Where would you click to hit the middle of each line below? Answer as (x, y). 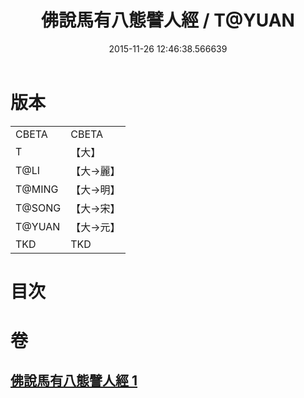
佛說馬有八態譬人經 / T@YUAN (168, 20)
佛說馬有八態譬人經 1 (74, 381)
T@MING (37, 189)
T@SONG (38, 208)
